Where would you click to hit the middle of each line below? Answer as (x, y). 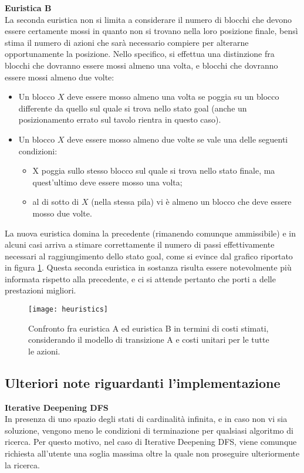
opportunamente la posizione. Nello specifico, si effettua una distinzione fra (140, 54)
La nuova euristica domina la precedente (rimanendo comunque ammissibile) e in (150, 233)
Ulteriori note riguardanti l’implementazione (143, 382)
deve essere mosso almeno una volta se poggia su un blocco (173, 97)
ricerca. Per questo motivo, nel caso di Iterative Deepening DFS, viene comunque (151, 442)
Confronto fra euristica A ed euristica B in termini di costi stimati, (148, 328)
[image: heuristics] (68, 310)
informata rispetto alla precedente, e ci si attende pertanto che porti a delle (140, 278)
